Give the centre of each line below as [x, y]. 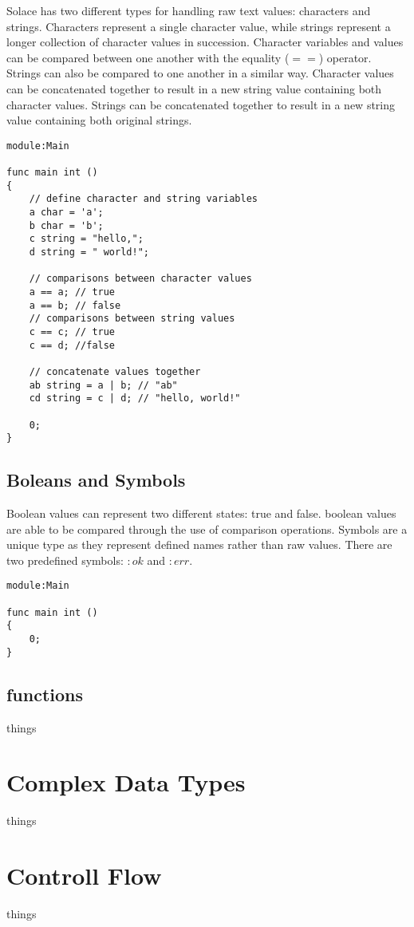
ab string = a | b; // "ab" [103, 385]
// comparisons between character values [140, 279]
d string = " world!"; [89, 252]
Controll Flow [84, 876]
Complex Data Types [126, 782]
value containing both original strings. [99, 120]
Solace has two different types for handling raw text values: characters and [189, 10]
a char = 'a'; [66, 213]
